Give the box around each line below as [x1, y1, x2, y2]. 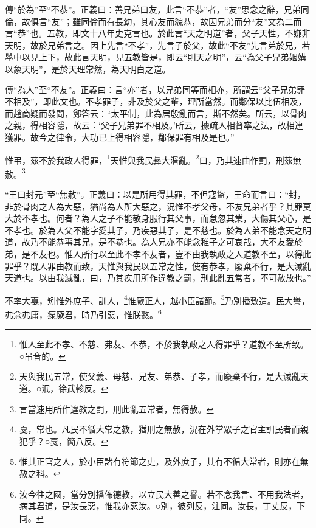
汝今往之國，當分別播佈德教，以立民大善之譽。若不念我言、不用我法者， [19, 487, 309, 500]
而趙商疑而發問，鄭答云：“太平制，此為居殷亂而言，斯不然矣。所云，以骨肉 [5, 106, 307, 119]
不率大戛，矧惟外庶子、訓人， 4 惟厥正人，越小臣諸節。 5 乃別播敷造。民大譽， [5, 292, 310, 307]
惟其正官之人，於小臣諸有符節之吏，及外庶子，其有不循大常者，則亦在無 [19, 455, 309, 468]
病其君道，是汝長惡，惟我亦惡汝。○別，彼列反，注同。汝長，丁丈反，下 [19, 499, 306, 512]
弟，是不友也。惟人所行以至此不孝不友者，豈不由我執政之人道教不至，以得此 [5, 248, 311, 260]
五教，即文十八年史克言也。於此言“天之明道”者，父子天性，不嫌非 [47, 27, 311, 40]
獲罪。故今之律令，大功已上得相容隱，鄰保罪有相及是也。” [5, 130, 235, 143]
